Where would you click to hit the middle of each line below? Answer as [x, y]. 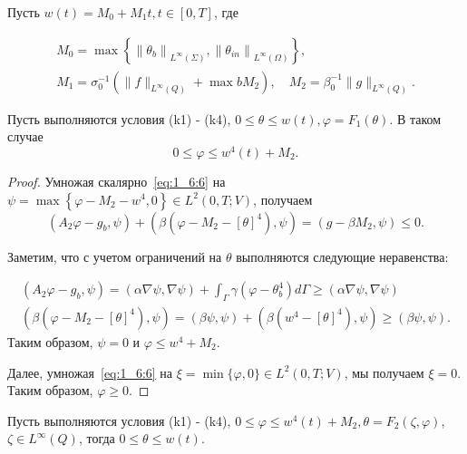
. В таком [415, 118]
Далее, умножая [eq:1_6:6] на [90, 372]
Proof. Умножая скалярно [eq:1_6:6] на [117, 181]
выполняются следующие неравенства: [342, 256]
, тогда [97, 438]
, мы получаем [384, 372]
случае [25, 136]
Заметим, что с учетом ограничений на [115, 256]
